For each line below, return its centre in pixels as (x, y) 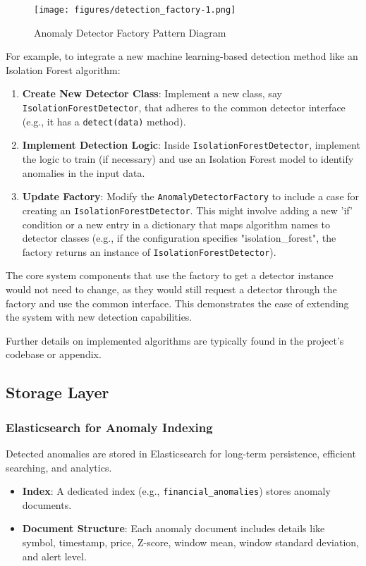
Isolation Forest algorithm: (63, 69)
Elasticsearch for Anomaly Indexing (109, 427)
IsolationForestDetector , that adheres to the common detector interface (184, 107)
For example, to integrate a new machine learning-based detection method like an (182, 56)
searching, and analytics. (59, 467)
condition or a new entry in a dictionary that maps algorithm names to (176, 224)
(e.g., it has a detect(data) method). (104, 121)
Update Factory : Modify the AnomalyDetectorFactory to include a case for (191, 196)
